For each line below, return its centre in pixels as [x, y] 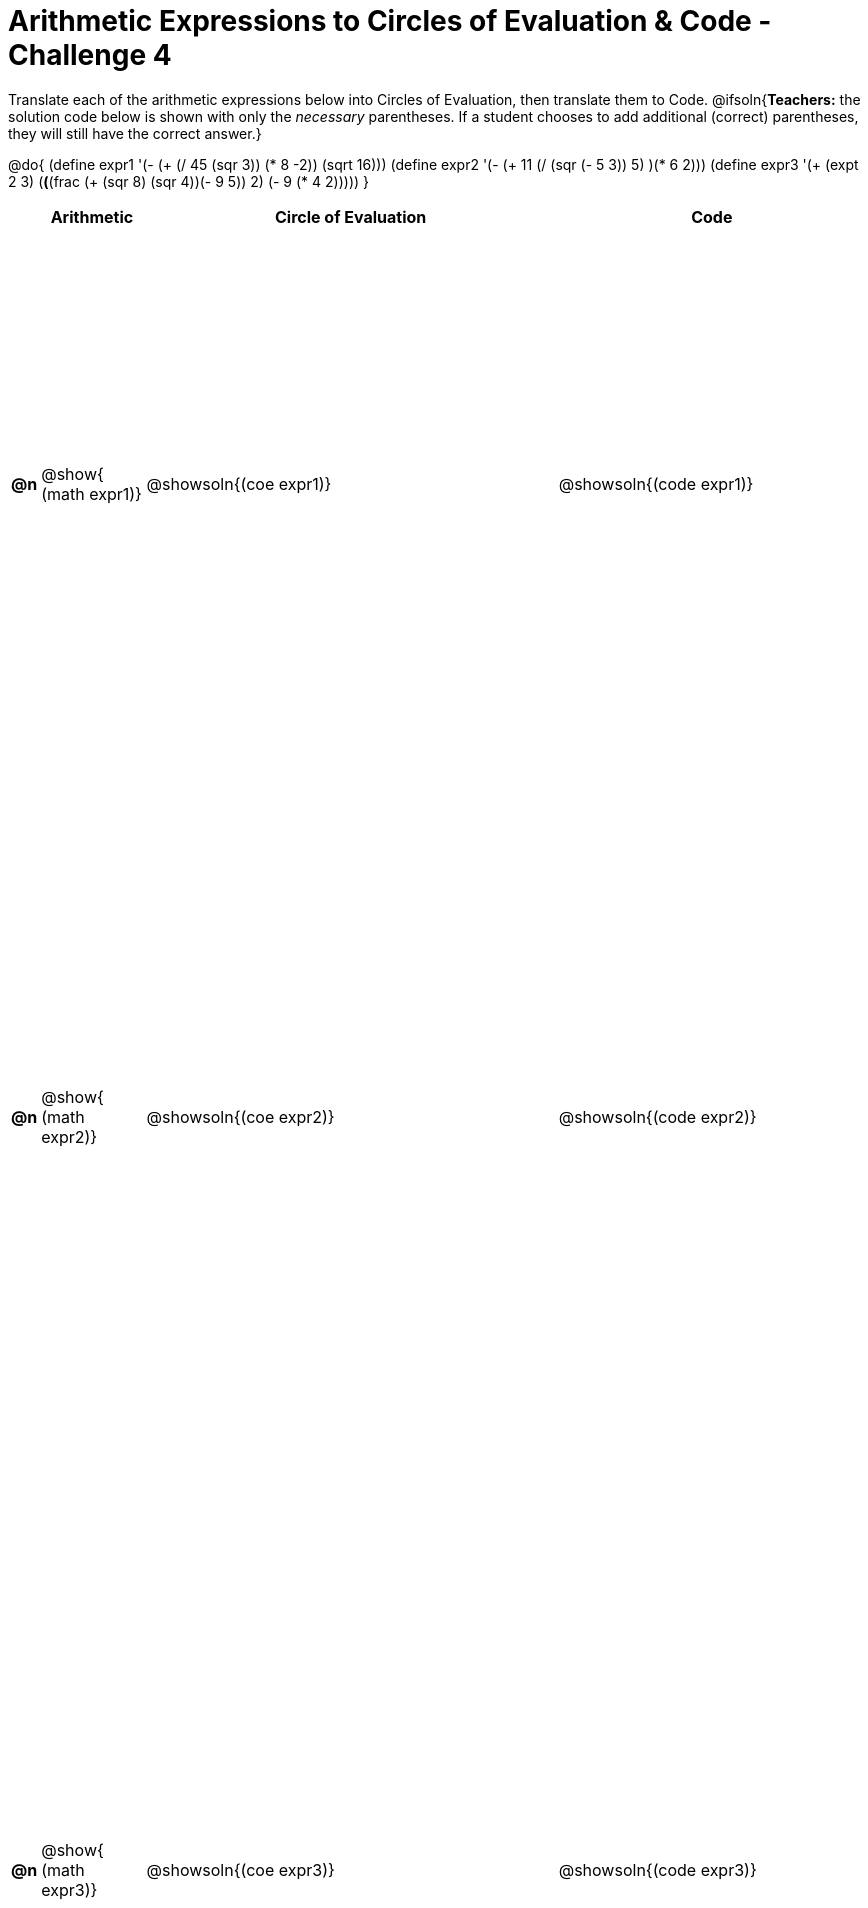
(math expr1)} [91, 494]
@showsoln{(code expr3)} [657, 1870]
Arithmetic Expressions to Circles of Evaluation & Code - [390, 21]
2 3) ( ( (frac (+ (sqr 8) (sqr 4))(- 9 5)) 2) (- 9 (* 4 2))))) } [188, 181]
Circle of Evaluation [350, 216]
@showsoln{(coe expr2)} [240, 1116]
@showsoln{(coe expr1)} [239, 484]
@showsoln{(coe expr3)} [240, 1870]
